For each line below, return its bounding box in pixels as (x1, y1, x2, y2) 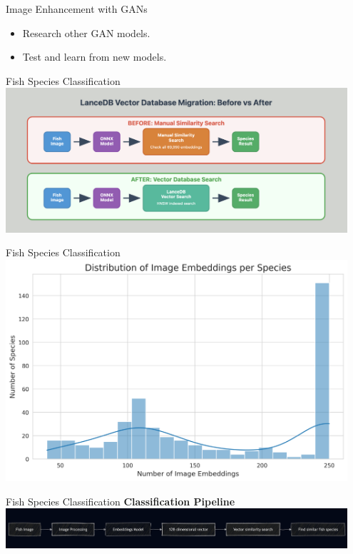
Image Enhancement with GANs (6, 1, 148, 16)
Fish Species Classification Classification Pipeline (6, 493, 235, 508)
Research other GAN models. (22, 25, 150, 40)
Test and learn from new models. (22, 49, 167, 64)
